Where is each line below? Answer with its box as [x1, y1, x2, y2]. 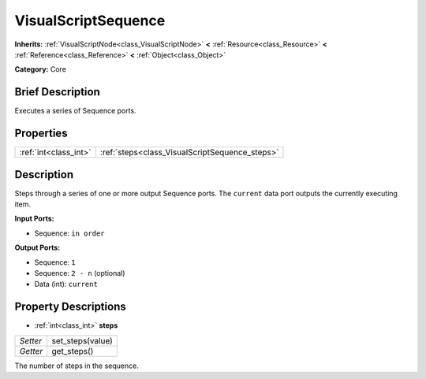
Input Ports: [14, 214, 54, 224]
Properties [14, 127, 68, 140]
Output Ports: [14, 243, 61, 252]
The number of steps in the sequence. [14, 361, 140, 370]
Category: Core [14, 65, 67, 74]
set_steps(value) [51, 335, 114, 346]
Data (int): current [34, 280, 98, 289]
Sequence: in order [34, 229, 105, 238]
